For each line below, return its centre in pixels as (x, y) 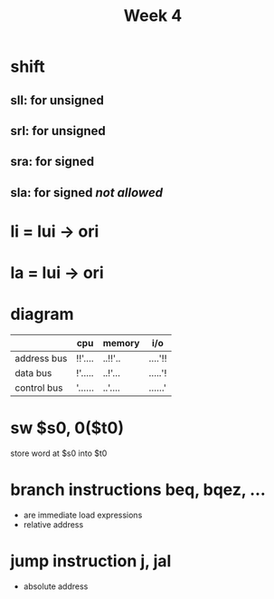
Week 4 (153, 16)
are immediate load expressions (83, 515)
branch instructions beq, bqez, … (138, 490)
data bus (33, 373)
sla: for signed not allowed (87, 193)
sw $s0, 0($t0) (67, 428)
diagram (43, 314)
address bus (41, 359)
